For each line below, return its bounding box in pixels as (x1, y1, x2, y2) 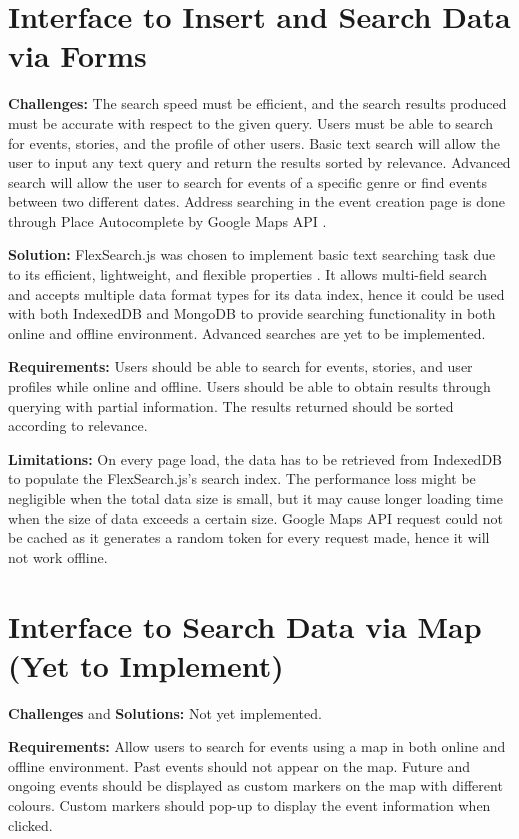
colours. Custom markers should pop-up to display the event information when (8, 795, 491, 816)
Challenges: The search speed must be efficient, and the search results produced (8, 93, 507, 114)
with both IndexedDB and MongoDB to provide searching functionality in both (8, 303, 496, 324)
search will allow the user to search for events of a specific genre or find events (8, 171, 487, 192)
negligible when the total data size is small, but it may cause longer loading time (8, 488, 503, 508)
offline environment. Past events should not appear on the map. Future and (8, 755, 470, 776)
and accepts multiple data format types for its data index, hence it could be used (8, 283, 505, 304)
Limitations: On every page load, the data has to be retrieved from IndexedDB (8, 448, 503, 469)
